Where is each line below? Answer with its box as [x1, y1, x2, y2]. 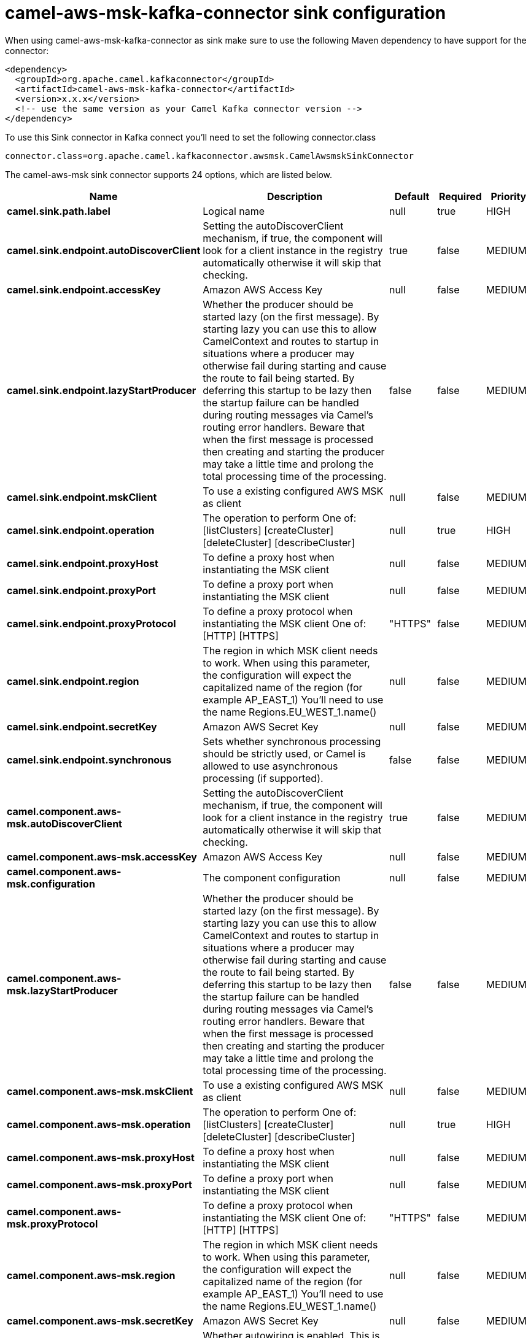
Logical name [203, 204, 265, 217]
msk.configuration [7, 877, 95, 890]
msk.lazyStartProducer [7, 984, 118, 997]
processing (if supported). [203, 771, 324, 784]
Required [438, 190, 482, 203]
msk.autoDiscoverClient [7, 817, 122, 830]
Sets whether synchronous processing [203, 735, 381, 748]
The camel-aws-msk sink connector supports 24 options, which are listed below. [5, 169, 332, 180]
